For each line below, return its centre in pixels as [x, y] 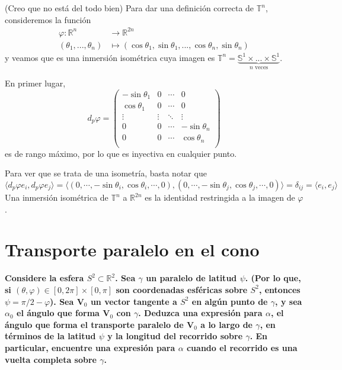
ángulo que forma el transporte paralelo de [94, 324]
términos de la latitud [50, 336]
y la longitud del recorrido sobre [175, 336]
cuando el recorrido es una [242, 347]
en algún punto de [230, 301]
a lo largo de [226, 324]
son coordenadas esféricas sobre [182, 289]
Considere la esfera [44, 278]
